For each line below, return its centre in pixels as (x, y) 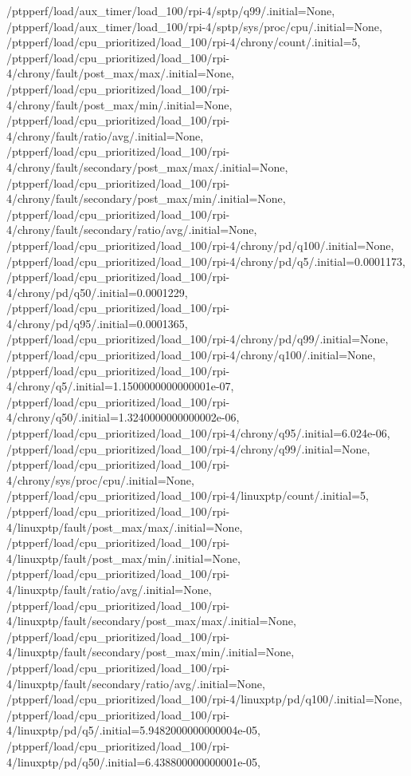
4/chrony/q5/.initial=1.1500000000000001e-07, (120, 386)
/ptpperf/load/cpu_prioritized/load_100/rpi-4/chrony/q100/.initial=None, (191, 355)
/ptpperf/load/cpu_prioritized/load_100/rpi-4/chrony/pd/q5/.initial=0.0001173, (206, 261)
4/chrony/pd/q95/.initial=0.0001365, (97, 323)
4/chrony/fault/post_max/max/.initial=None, (121, 73)
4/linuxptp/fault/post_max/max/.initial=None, (125, 527)
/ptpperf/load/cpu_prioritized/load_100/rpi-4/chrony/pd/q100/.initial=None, (200, 245)
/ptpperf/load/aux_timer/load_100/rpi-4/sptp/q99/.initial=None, (171, 10)
